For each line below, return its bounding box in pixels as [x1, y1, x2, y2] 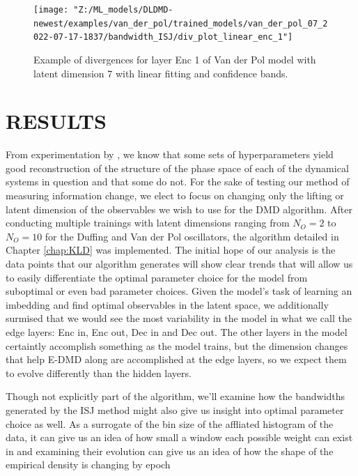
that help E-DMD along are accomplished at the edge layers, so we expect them [6, 352, 347, 367]
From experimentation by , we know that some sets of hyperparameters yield [6, 147, 334, 162]
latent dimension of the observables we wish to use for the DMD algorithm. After [6, 201, 352, 216]
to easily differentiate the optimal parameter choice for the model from [6, 270, 308, 284]
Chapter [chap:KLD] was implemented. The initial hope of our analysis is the [6, 243, 336, 257]
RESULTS [6, 107, 107, 135]
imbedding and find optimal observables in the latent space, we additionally [6, 297, 329, 312]
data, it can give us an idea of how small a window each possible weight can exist [6, 430, 353, 445]
